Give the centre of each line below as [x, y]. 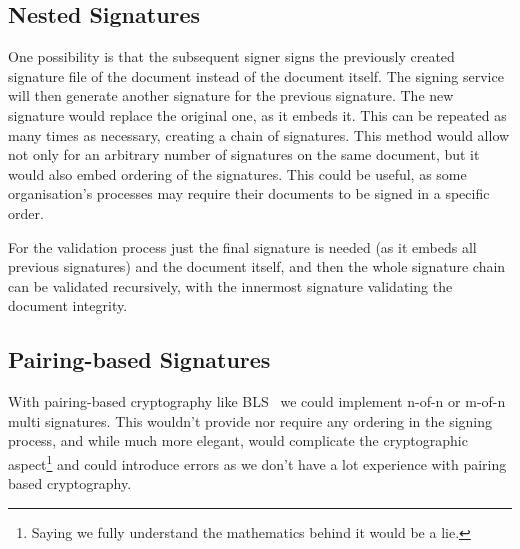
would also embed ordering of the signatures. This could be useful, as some [237, 173]
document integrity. [68, 305]
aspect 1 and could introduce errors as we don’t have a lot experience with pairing [257, 462]
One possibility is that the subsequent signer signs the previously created [231, 56]
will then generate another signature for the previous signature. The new [231, 95]
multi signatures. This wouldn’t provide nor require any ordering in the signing [250, 420]
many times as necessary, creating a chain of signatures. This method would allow [259, 134]
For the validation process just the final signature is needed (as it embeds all [242, 246]
